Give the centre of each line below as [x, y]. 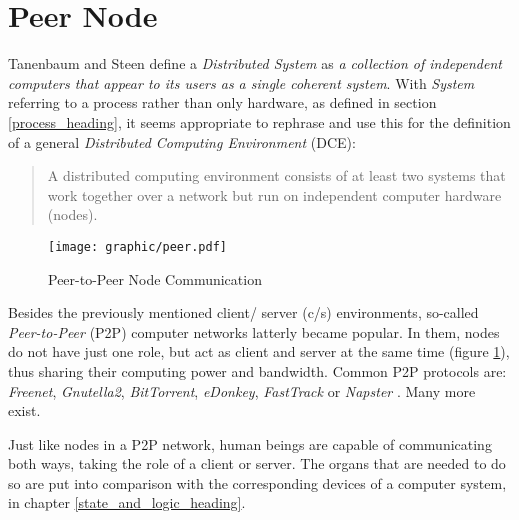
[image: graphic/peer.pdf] [137, 246]
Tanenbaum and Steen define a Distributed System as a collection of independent [255, 63]
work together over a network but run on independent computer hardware [274, 194]
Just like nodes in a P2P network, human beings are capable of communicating [250, 443]
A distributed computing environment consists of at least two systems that [276, 175]
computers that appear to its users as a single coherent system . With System [241, 82]
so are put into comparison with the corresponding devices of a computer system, [257, 482]
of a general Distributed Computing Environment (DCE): [182, 141]
